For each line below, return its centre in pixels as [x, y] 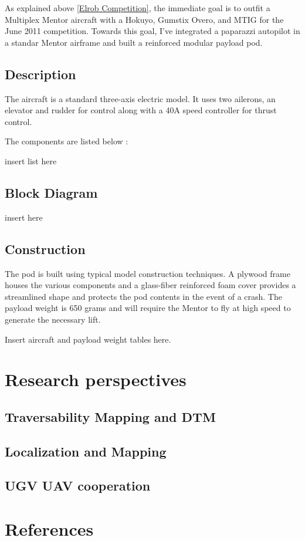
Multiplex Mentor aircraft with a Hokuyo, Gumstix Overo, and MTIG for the [144, 19]
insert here [24, 217]
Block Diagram [51, 192]
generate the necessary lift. [53, 319]
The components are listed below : [67, 141]
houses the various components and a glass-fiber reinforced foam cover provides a [150, 285]
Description [40, 74]
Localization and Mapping [86, 451]
